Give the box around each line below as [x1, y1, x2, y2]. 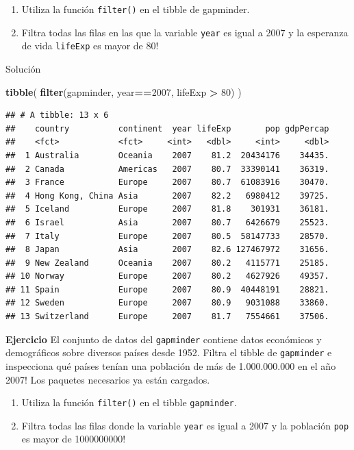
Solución [5, 61, 41, 75]
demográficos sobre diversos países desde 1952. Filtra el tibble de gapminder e [5, 345, 332, 360]
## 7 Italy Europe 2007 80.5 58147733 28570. [5, 231, 329, 241]
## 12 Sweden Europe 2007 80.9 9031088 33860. [5, 298, 329, 308]
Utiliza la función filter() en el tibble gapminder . [21, 395, 237, 410]
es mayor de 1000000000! [21, 432, 126, 446]
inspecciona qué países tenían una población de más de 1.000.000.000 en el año [5, 358, 336, 373]
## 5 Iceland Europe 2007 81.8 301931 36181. [5, 204, 329, 214]
